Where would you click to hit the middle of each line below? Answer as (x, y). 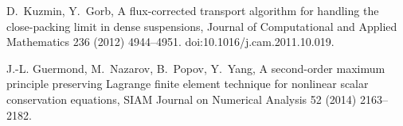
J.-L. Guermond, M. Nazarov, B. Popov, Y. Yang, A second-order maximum (196, 68)
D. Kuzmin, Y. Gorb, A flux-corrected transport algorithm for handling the (193, 10)
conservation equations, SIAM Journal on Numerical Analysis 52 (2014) (182, 99)
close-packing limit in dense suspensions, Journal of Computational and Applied (202, 26)
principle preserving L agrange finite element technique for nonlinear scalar (188, 84)
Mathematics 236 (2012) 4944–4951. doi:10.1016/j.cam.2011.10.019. (170, 42)
